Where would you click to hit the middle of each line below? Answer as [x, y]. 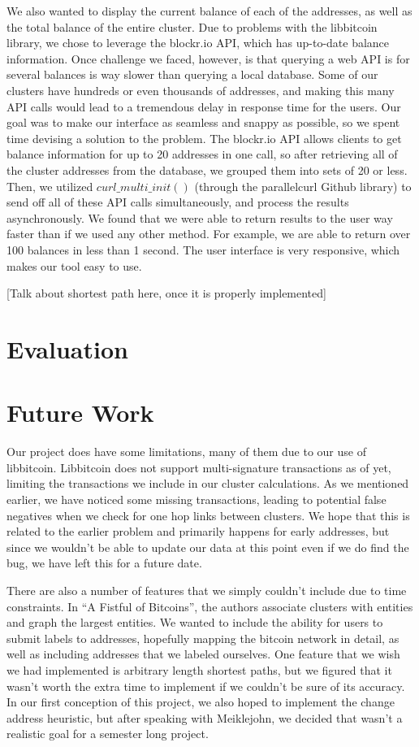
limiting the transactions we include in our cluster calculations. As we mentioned [208, 483]
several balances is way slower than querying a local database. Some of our [192, 74]
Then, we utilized [50, 186]
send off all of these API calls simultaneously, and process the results [178, 202]
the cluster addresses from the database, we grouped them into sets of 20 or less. [207, 169]
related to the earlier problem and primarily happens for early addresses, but [198, 531]
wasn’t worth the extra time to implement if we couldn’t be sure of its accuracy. [206, 686]
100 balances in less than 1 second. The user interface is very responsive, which [203, 249]
